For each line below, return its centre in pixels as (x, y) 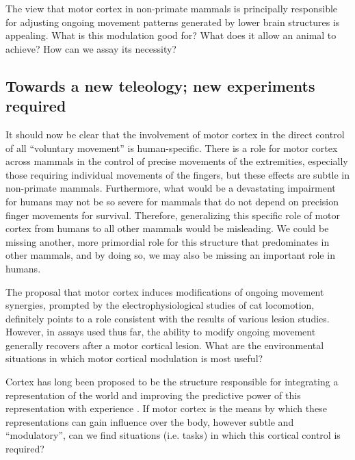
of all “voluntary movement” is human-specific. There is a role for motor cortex (172, 148)
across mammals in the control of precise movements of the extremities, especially (177, 161)
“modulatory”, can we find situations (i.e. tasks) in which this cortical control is (173, 435)
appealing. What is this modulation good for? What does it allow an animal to (171, 35)
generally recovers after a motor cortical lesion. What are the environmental (165, 345)
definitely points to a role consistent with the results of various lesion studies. (168, 318)
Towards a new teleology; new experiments (160, 85)
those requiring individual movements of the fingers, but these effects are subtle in (178, 174)
